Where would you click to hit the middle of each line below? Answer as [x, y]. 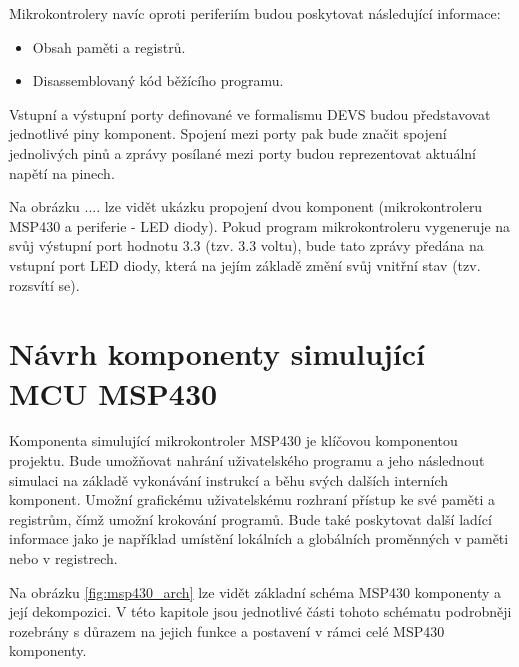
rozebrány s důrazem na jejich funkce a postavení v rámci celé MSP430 [227, 630]
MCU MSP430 [113, 392]
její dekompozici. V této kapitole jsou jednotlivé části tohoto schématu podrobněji [260, 611]
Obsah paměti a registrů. [109, 46]
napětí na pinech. [62, 172]
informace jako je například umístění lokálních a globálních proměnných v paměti [259, 538]
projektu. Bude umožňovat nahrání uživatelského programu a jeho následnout [247, 460]
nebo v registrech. [63, 558]
